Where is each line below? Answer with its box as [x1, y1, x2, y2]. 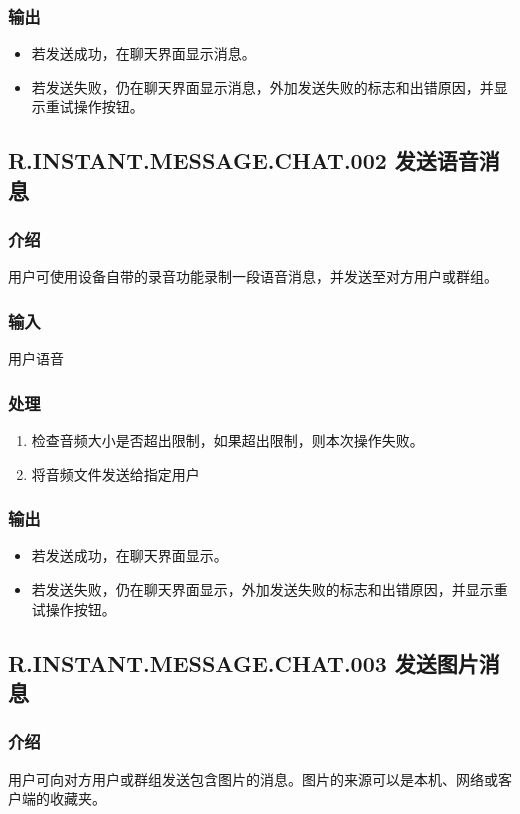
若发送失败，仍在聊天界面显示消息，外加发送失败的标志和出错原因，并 [31, 76, 494, 97]
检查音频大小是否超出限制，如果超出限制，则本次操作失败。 [31, 430, 424, 451]
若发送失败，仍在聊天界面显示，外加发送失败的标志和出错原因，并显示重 [31, 579, 508, 600]
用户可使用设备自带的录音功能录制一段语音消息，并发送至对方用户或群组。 [8, 266, 498, 287]
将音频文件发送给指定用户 [31, 463, 200, 484]
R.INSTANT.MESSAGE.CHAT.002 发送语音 [8, 145, 479, 176]
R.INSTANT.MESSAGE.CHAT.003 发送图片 [8, 647, 479, 678]
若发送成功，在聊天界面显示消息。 [31, 43, 256, 64]
